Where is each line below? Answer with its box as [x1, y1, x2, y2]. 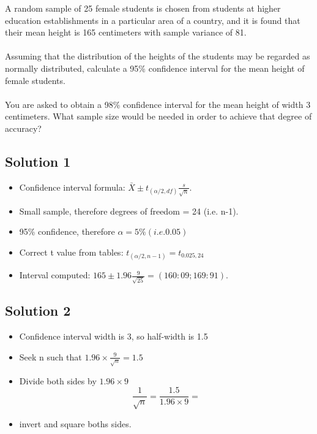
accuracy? [5, 121, 42, 134]
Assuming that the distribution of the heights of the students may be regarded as [5, 50, 310, 63]
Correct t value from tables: [19, 245, 124, 258]
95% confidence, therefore [19, 225, 115, 238]
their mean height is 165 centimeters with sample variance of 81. [5, 26, 247, 39]
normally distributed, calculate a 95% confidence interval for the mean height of [5, 61, 305, 74]
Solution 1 [5, 151, 71, 170]
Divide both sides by [19, 374, 97, 387]
